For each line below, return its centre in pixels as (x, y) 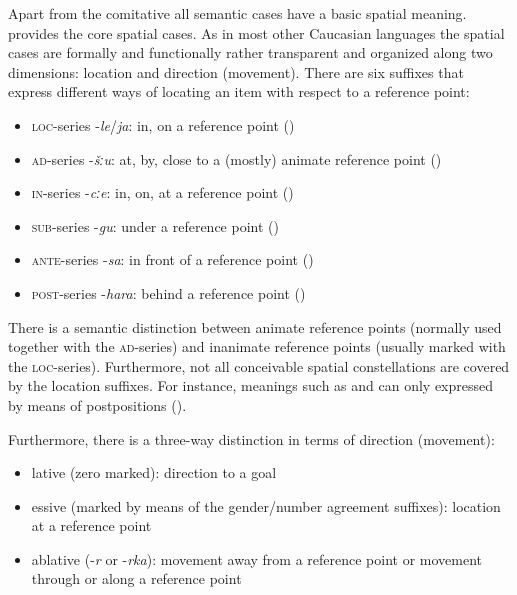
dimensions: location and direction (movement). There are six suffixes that (236, 71)
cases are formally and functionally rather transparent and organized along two (250, 52)
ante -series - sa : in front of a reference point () (172, 259)
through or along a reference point (136, 578)
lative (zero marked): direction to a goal (154, 472)
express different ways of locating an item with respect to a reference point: (239, 91)
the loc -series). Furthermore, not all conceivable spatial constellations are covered (259, 365)
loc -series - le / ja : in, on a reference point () (163, 124)
